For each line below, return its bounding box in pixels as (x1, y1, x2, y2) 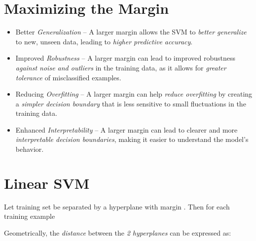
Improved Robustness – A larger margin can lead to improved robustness (15, 53, 236, 63)
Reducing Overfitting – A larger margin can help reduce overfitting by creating (15, 89, 253, 99)
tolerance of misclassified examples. (15, 72, 121, 82)
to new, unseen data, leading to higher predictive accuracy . (15, 36, 193, 46)
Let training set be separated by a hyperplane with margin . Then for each (4, 201, 230, 211)
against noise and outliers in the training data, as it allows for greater (15, 62, 226, 72)
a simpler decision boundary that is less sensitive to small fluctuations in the (15, 98, 246, 108)
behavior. (15, 144, 44, 154)
